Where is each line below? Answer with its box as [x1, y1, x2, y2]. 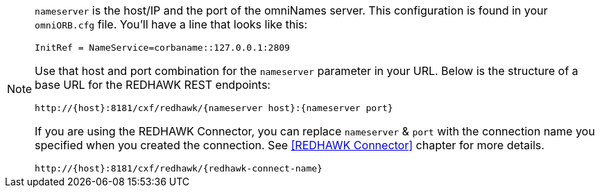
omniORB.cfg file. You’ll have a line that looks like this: [35, 17, 308, 31]
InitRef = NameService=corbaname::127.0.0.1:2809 [35, 42, 290, 53]
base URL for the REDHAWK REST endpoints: [35, 78, 271, 92]
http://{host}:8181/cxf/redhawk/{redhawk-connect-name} [35, 163, 323, 174]
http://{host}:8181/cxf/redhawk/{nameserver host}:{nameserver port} [35, 103, 393, 113]
